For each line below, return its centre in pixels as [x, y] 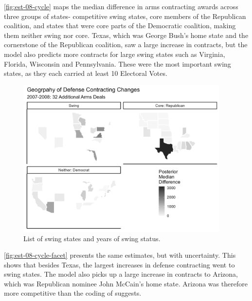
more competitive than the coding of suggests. [73, 293]
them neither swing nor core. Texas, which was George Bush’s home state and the [126, 35]
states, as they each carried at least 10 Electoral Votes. [86, 73]
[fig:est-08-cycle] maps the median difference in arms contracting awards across [121, 6]
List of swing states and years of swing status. [92, 239]
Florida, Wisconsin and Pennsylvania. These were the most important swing [117, 63]
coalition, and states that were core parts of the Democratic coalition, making [120, 26]
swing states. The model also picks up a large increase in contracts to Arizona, [121, 274]
